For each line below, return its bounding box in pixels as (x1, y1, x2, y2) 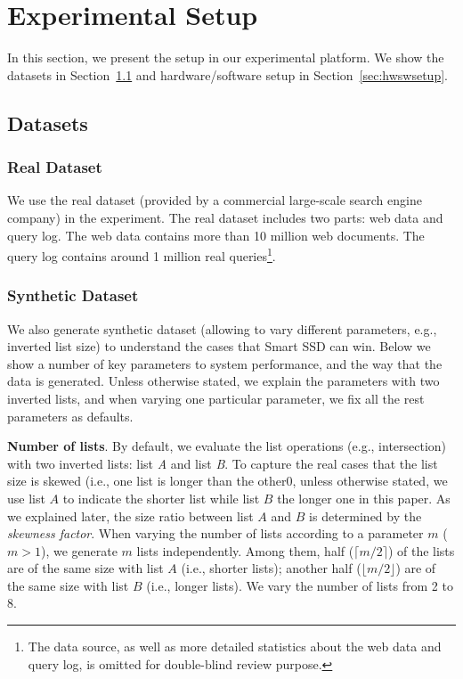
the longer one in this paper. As (277, 488, 451, 507)
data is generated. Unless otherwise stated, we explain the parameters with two (7, 372, 440, 390)
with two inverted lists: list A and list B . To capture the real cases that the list (7, 454, 438, 472)
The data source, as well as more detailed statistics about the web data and (28, 637, 442, 656)
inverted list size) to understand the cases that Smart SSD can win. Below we (7, 337, 431, 356)
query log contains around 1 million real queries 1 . (7, 244, 276, 265)
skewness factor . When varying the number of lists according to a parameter (7, 524, 424, 543)
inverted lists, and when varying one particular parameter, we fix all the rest (7, 389, 425, 407)
